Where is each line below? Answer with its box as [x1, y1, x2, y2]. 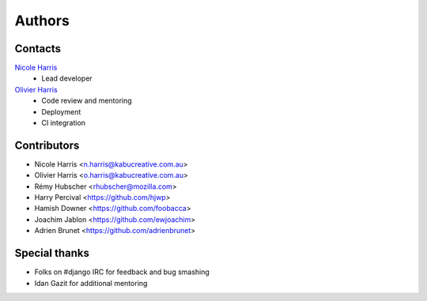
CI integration [41, 119, 86, 128]
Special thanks [14, 246, 90, 260]
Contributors [14, 138, 80, 152]
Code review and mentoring [41, 96, 132, 106]
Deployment [41, 107, 81, 116]
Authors [14, 12, 70, 29]
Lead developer [41, 73, 93, 83]
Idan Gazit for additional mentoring [34, 278, 148, 288]
